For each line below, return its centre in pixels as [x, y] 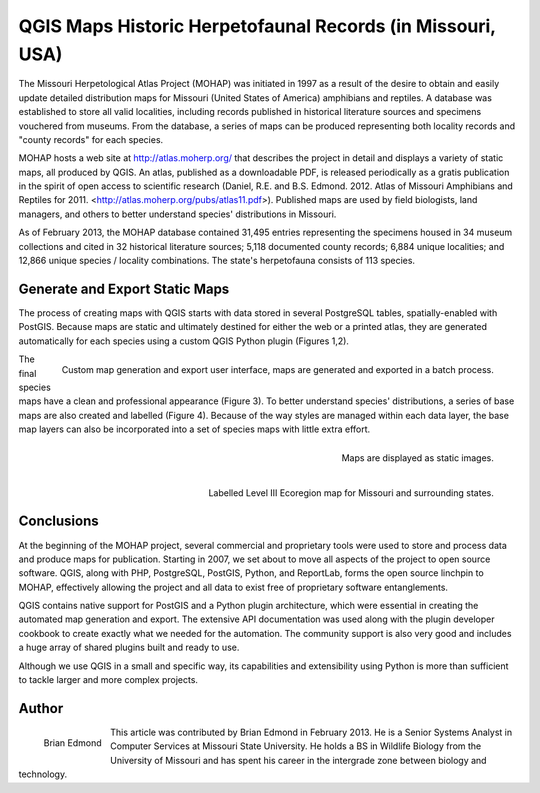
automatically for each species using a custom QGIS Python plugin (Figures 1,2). [184, 341]
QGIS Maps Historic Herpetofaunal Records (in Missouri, [257, 26]
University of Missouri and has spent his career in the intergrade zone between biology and [298, 760]
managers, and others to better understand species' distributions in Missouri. [177, 214]
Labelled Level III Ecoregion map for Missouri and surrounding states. [351, 493]
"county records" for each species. [91, 139]
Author [41, 708]
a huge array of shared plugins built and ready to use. [129, 647]
